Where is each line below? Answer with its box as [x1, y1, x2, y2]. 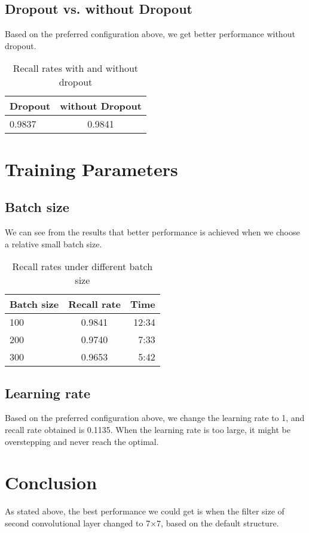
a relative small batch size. [5, 237, 102, 250]
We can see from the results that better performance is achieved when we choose [5, 225, 300, 238]
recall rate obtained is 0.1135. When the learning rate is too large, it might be [5, 423, 290, 435]
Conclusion [5, 470, 97, 495]
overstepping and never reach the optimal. [5, 435, 159, 447]
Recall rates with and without [13, 61, 139, 75]
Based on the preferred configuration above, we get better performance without [5, 28, 295, 40]
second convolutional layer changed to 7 [5, 516, 151, 529]
